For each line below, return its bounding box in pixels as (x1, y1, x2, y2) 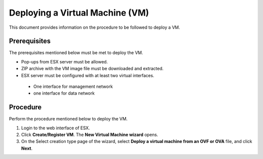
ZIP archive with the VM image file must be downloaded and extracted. (21, 66, 164, 72)
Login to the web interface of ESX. (21, 125, 90, 131)
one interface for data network (33, 90, 95, 96)
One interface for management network (33, 83, 113, 90)
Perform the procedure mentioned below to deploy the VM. (9, 116, 128, 122)
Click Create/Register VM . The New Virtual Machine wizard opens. (21, 132, 158, 138)
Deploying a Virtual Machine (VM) (9, 7, 150, 18)
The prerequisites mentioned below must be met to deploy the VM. (9, 50, 143, 56)
